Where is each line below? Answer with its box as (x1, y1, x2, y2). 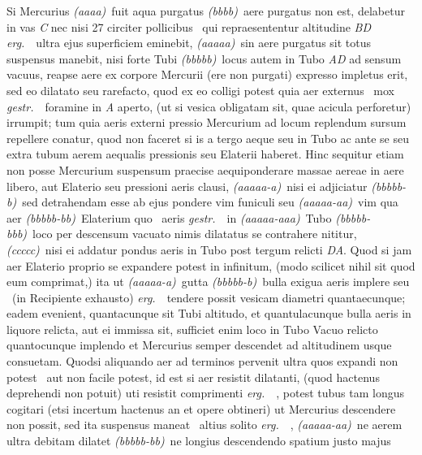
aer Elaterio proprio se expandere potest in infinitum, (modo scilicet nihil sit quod (6, 257, 416, 274)
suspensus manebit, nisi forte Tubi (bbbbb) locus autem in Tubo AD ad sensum (6, 50, 402, 67)
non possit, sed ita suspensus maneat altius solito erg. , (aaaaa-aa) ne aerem (6, 416, 403, 433)
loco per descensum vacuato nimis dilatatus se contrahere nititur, (32, 225, 357, 242)
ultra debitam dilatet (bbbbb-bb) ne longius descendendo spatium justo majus (6, 432, 391, 449)
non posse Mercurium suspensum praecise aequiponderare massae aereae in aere (6, 161, 404, 178)
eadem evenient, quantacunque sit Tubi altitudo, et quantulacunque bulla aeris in (6, 305, 411, 322)
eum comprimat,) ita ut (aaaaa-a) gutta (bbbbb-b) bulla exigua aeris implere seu (6, 273, 410, 290)
